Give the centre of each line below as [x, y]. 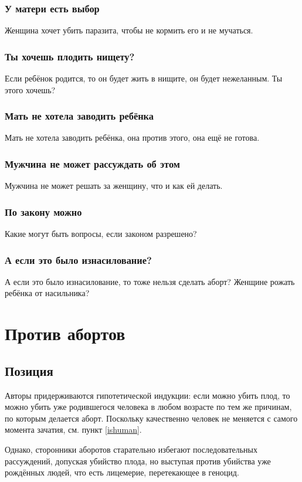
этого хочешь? [30, 89]
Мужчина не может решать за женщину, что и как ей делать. [114, 186]
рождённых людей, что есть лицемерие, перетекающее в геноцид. [122, 472]
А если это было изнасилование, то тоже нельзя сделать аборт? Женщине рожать [150, 281]
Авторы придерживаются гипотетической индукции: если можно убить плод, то [147, 395]
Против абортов [65, 333]
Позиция [29, 370]
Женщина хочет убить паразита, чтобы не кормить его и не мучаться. [129, 30]
